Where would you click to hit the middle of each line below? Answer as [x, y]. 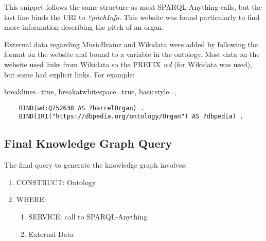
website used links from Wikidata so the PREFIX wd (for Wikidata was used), [128, 64]
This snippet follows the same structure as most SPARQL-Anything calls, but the [133, 7]
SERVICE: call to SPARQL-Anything [88, 217]
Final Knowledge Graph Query [88, 143]
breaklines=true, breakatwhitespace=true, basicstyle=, [91, 92]
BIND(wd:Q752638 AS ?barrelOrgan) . [82, 108]
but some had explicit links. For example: [69, 74]
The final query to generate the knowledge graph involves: [96, 165]
